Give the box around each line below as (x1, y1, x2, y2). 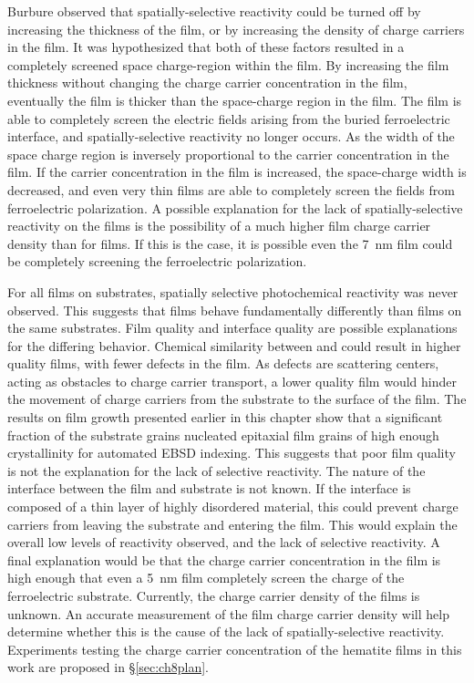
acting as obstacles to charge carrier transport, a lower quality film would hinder (7, 371, 457, 390)
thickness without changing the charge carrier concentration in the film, (7, 73, 407, 92)
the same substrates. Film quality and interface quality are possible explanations (7, 318, 458, 337)
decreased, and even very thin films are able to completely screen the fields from (7, 180, 455, 199)
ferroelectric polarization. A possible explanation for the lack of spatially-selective (7, 198, 463, 217)
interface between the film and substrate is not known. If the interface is (7, 479, 411, 498)
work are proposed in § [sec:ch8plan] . (7, 657, 209, 677)
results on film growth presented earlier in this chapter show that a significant (7, 408, 443, 427)
